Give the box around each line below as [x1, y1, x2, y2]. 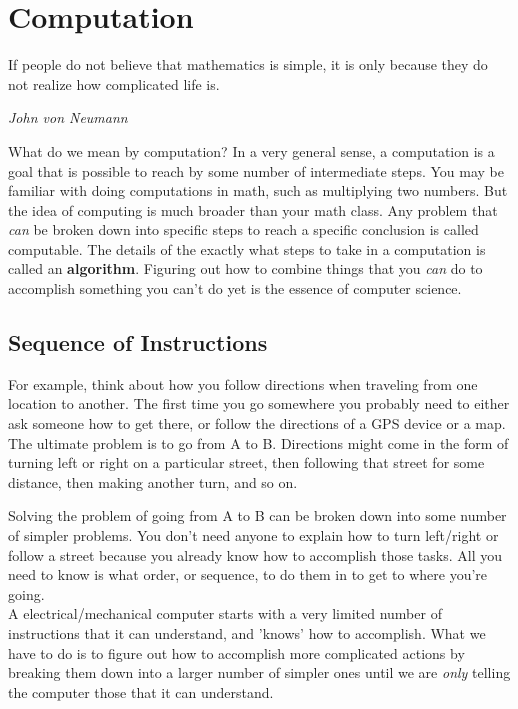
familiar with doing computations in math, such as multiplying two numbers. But [8, 180, 508, 201]
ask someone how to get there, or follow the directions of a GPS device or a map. [8, 413, 506, 434]
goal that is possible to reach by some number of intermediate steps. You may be [8, 160, 504, 181]
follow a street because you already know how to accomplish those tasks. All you [8, 544, 502, 565]
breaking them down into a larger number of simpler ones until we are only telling [8, 662, 511, 683]
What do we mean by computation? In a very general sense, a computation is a [8, 140, 495, 161]
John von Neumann [8, 107, 128, 128]
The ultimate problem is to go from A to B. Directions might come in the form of [8, 432, 509, 453]
